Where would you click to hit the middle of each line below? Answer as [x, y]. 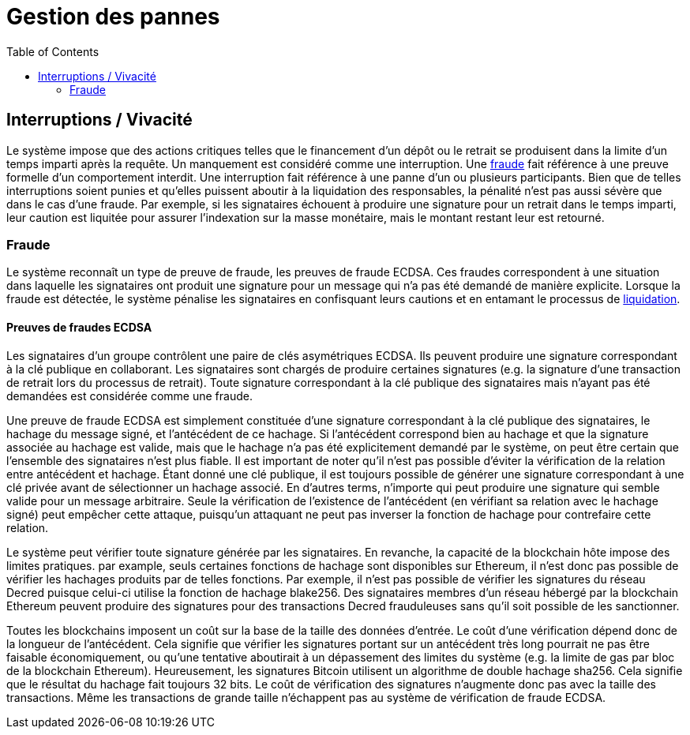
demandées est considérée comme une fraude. [129, 396]
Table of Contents [53, 51]
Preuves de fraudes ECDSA [79, 327]
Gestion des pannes [113, 17]
